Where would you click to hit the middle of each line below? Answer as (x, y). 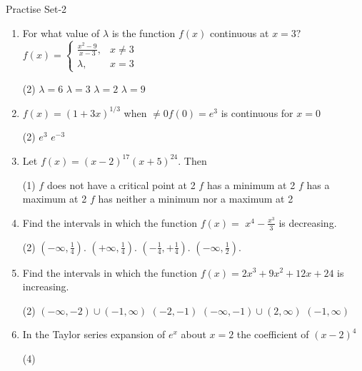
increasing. (46, 286)
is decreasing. (308, 222)
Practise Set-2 (36, 9)
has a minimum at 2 (251, 184)
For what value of (61, 32)
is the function (144, 32)
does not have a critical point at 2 (121, 184)
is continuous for (257, 112)
